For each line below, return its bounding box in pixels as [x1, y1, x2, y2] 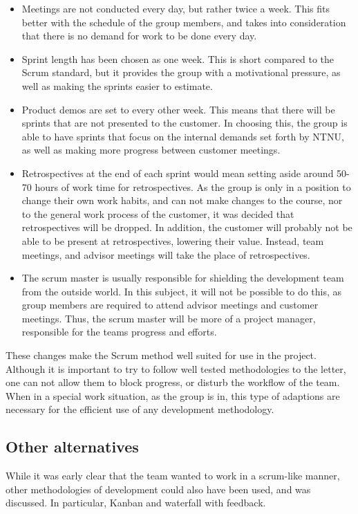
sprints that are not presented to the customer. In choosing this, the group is [21, 116, 348, 130]
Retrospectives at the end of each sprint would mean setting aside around [21, 165, 334, 180]
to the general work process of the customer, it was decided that [21, 206, 294, 221]
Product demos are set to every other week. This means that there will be [21, 102, 335, 116]
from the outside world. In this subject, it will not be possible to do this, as [21, 284, 342, 298]
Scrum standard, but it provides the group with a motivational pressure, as [21, 65, 341, 80]
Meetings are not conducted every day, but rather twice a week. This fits [21, 1, 330, 15]
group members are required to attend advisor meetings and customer [21, 297, 319, 312]
